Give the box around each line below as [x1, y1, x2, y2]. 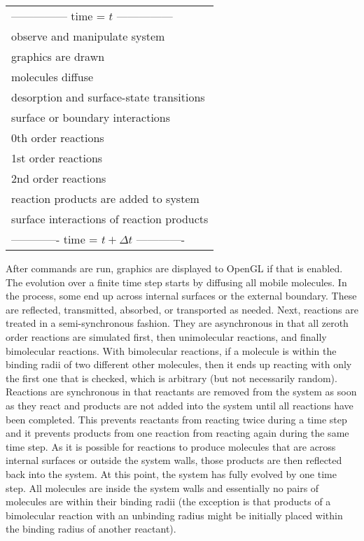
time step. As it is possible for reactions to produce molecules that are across [6, 439, 336, 454]
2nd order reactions [11, 170, 106, 186]
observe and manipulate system [11, 28, 165, 44]
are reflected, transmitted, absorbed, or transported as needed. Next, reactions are [6, 302, 358, 316]
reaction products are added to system [11, 190, 199, 206]
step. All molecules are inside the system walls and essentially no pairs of [6, 480, 319, 495]
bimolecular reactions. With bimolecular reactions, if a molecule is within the [6, 343, 337, 358]
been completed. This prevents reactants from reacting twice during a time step [6, 412, 347, 426]
